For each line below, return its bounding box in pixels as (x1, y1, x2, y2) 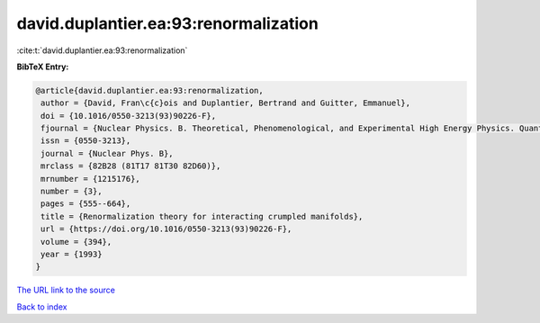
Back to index (16, 301, 67, 312)
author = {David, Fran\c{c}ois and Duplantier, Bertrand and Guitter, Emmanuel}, (40, 98, 411, 108)
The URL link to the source (16, 284, 116, 296)
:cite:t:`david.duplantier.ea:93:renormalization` (16, 45, 188, 56)
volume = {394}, (40, 237, 112, 247)
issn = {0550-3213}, (40, 136, 131, 146)
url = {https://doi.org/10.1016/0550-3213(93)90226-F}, (40, 224, 292, 234)
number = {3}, (40, 186, 103, 197)
